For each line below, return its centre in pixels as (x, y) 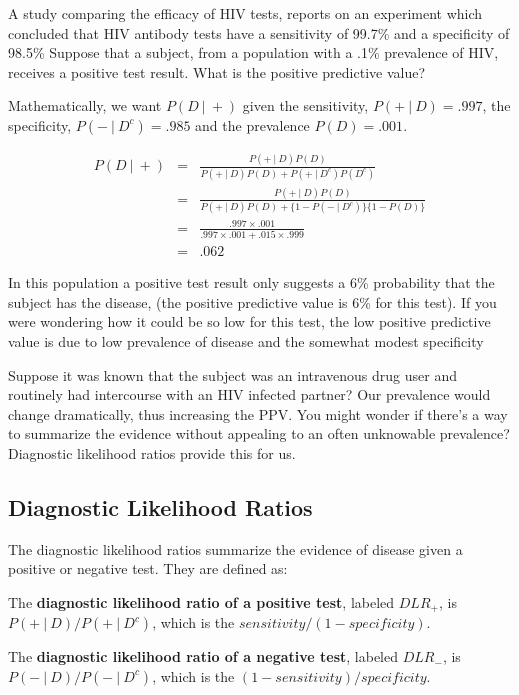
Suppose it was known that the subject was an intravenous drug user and (232, 374)
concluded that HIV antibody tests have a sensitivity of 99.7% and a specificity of (259, 32)
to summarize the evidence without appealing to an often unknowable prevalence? (259, 433)
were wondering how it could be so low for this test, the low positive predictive (249, 321)
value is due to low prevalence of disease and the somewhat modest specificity (246, 340)
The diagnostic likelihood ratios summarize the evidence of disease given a (235, 548)
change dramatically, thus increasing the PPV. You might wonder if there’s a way (258, 413)
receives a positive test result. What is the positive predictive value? (217, 71)
